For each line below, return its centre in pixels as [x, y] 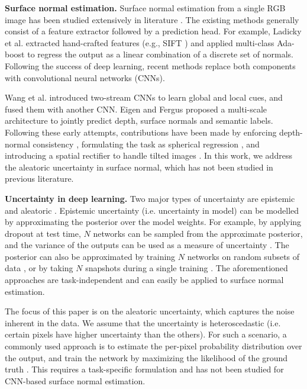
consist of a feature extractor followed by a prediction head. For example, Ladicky [153, 31]
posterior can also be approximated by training [90, 256]
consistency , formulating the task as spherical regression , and [146, 144]
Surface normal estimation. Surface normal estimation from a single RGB [145, 8]
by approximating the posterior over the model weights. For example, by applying [153, 222]
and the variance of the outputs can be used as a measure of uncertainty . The [147, 245]
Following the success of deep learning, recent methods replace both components [150, 65]
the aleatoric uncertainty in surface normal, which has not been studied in [139, 167]
